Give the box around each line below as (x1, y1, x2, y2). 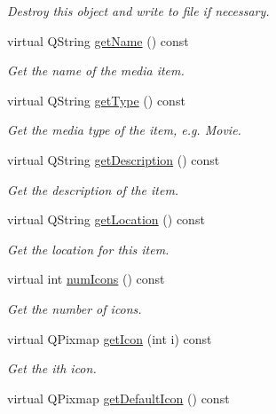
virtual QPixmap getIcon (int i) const (7, 329, 212, 348)
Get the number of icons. (7, 299, 142, 317)
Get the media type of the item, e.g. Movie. (7, 121, 241, 139)
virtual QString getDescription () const (7, 150, 220, 168)
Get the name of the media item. (7, 61, 185, 80)
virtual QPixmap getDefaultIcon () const (7, 388, 230, 407)
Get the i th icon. (7, 359, 97, 378)
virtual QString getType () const (7, 90, 185, 109)
